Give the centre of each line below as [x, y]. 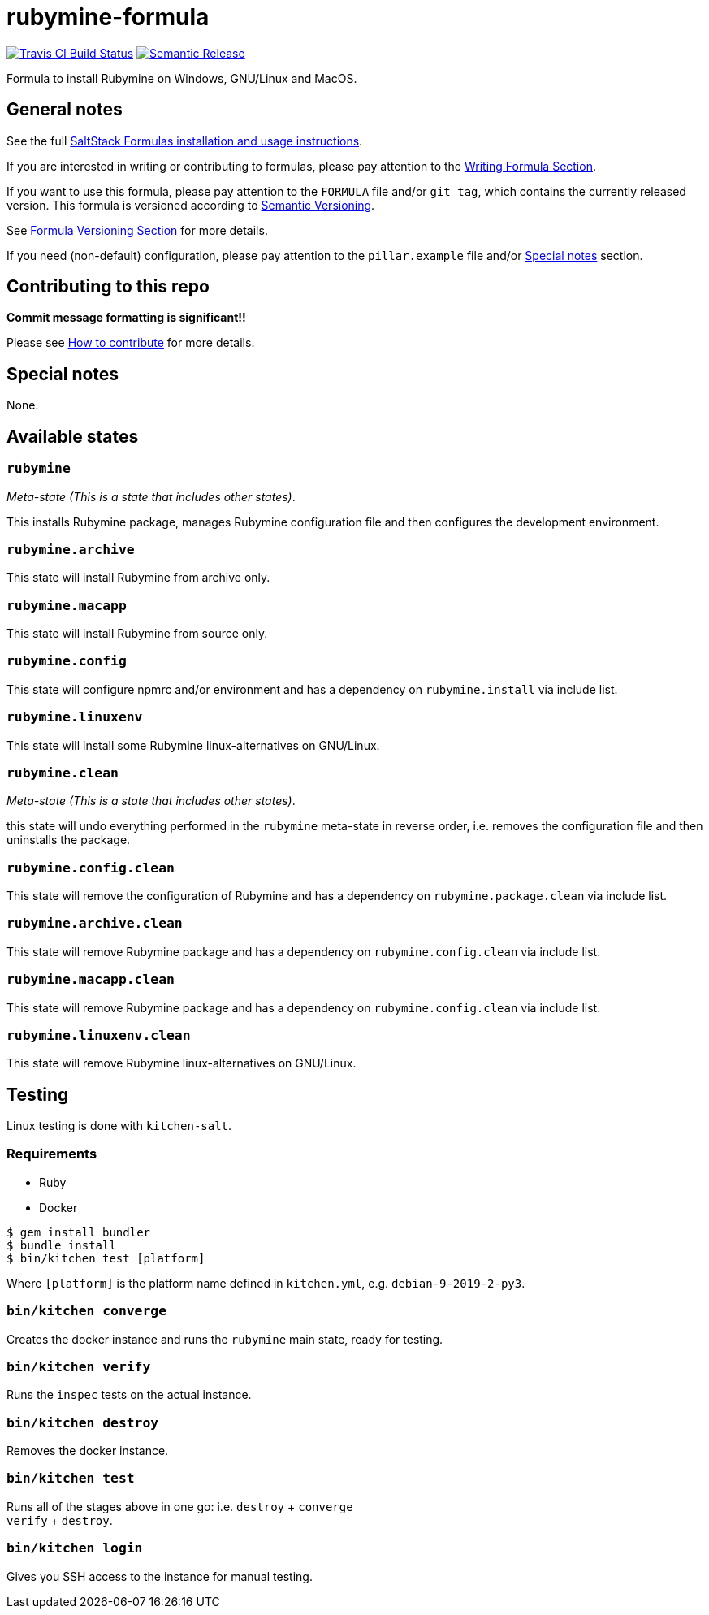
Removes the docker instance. [88, 1451]
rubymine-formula [108, 17]
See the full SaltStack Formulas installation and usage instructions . [185, 141]
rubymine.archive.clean [95, 924]
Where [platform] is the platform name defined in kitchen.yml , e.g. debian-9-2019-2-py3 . [266, 1283]
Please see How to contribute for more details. [131, 343]
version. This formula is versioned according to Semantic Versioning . [191, 205]
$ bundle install [61, 1245]
